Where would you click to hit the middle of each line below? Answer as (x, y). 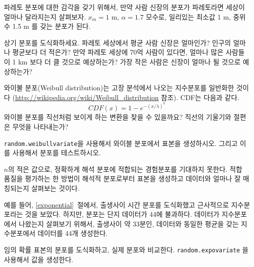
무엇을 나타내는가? (40, 126)
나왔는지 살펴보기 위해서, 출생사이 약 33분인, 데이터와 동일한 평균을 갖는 (129, 223)
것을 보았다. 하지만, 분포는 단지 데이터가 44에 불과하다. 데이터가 (122, 214)
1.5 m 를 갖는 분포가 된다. (52, 26)
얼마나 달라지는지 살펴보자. (45, 16)
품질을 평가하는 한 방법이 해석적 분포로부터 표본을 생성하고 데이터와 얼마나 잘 (122, 178)
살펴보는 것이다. (55, 188)
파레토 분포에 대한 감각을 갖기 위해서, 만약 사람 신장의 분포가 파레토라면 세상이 (125, 7)
